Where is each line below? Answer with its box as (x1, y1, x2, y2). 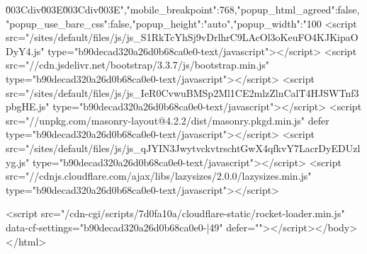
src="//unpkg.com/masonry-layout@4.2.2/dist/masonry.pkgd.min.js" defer (6, 112, 329, 127)
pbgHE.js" (6, 99, 50, 114)
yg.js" (6, 154, 30, 169)
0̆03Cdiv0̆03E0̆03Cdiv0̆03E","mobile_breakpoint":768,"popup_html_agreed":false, (6, 2, 360, 16)
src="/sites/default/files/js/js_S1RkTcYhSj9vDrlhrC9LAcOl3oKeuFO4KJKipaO (6, 30, 358, 45)
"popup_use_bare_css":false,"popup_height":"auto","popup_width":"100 (6, 16, 322, 30)
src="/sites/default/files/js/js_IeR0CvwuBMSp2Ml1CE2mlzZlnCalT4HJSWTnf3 (6, 85, 359, 100)
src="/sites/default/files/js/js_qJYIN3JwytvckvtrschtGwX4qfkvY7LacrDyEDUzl (6, 140, 361, 155)
